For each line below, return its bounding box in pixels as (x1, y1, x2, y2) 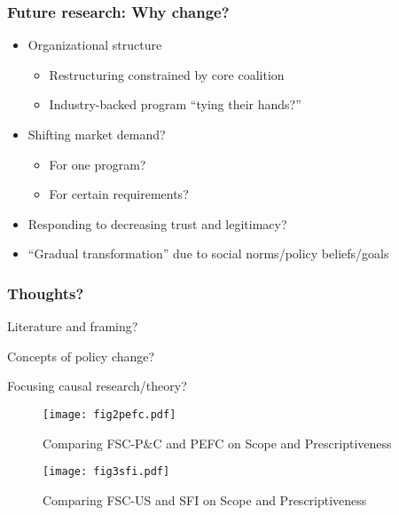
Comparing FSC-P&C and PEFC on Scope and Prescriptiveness (43, 433, 392, 452)
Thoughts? (7, 281, 84, 304)
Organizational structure (27, 36, 162, 54)
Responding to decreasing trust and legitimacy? (27, 214, 287, 233)
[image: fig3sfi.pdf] (43, 465, 170, 479)
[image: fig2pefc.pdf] (43, 408, 176, 421)
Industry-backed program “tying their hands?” (49, 95, 301, 114)
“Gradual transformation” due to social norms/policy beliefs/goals (27, 244, 389, 263)
